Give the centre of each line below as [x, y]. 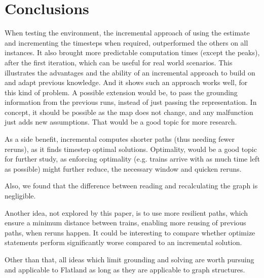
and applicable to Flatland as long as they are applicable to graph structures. [125, 269]
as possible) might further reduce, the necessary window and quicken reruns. [123, 168]
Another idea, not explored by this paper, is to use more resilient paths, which [126, 212]
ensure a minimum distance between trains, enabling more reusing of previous [125, 223]
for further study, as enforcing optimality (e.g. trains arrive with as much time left [132, 159]
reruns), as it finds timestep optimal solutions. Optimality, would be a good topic [131, 149]
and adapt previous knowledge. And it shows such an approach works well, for [126, 82]
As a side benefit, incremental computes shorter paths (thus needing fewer [120, 139]
